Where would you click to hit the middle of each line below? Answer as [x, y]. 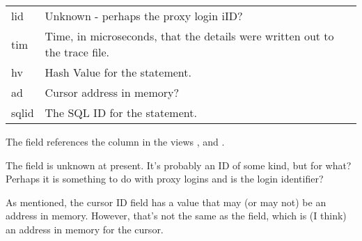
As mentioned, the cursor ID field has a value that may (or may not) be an [166, 202]
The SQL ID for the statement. [121, 112]
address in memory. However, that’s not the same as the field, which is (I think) [176, 216]
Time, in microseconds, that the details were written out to [189, 36]
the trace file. [77, 52]
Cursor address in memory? [112, 92]
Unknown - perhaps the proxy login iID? [144, 16]
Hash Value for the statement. [118, 72]
